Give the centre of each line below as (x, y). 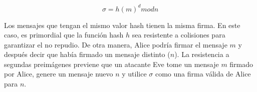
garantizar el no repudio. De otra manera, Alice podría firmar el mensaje (116, 44)
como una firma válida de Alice (203, 74)
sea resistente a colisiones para (179, 35)
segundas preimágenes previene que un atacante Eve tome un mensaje (111, 64)
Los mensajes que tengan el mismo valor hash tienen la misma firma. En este (122, 25)
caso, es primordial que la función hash (64, 35)
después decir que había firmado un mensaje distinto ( (87, 54)
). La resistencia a (202, 54)
